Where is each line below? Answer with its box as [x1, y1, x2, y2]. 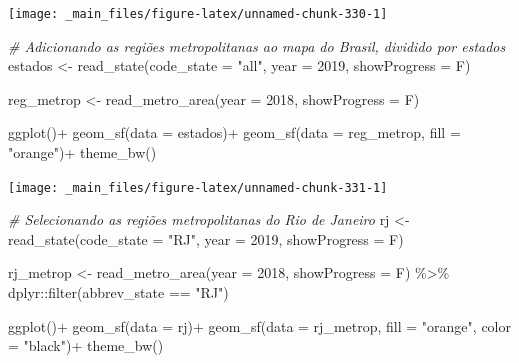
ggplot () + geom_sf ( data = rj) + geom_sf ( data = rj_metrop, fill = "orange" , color [8, 315, 511, 336]
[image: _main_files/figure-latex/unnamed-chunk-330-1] [8, 7, 388, 21]
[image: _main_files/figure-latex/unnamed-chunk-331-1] [8, 180, 388, 195]
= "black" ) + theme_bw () [8, 335, 164, 356]
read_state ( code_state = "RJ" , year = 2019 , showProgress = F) [8, 228, 404, 249]
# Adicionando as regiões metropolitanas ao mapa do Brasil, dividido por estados [8, 35, 506, 56]
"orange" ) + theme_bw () [8, 142, 157, 163]
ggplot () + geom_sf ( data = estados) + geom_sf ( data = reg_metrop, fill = [8, 122, 461, 143]
